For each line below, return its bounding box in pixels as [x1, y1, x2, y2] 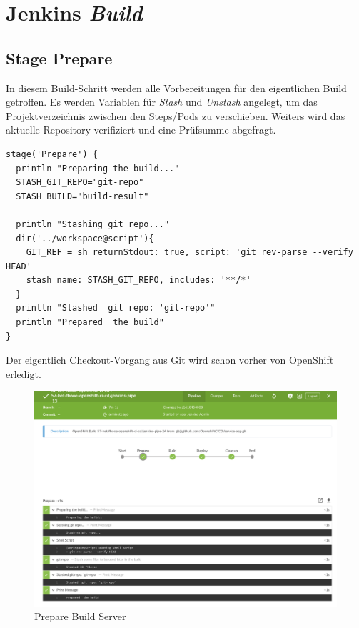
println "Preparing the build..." [16, 163, 180, 174]
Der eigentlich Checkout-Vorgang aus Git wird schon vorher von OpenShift [6, 352, 334, 367]
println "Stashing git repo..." [16, 219, 170, 229]
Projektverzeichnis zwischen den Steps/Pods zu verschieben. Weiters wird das [6, 108, 345, 123]
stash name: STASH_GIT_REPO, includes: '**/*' [26, 275, 251, 286]
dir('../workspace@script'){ [16, 233, 154, 244]
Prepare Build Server [34, 609, 126, 624]
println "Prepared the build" [16, 317, 164, 328]
